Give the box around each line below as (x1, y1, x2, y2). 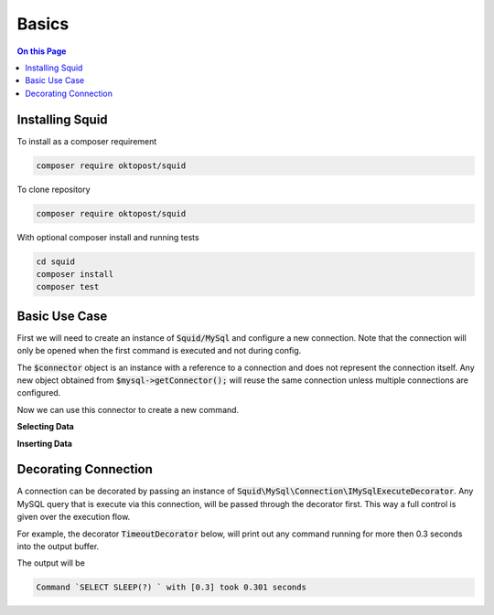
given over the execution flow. (16, 512, 131, 523)
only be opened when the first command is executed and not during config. (16, 345, 302, 356)
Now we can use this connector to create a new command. (16, 404, 240, 415)
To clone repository (16, 184, 91, 195)
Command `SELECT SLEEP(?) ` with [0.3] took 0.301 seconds (36, 582, 306, 593)
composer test (36, 281, 100, 292)
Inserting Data (16, 438, 73, 449)
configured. (16, 387, 61, 398)
